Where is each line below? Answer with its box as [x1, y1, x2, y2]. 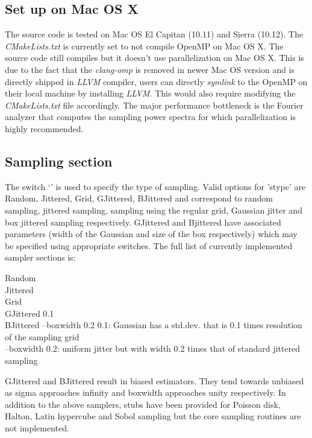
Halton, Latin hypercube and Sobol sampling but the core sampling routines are [5, 410, 301, 422]
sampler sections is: [5, 251, 76, 264]
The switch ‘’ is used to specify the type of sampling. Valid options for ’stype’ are [5, 180, 306, 192]
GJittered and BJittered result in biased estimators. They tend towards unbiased [5, 374, 304, 387]
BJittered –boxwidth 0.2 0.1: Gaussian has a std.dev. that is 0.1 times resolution [5, 319, 302, 331]
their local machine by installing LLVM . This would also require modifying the [5, 87, 296, 100]
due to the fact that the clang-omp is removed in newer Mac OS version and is [5, 63, 295, 75]
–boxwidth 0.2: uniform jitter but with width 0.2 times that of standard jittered [5, 342, 300, 355]
